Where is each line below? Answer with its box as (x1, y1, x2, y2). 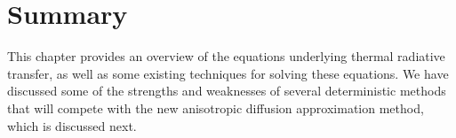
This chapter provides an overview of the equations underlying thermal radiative (7, 47, 445, 65)
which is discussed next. (7, 116, 137, 134)
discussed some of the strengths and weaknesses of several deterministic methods (7, 81, 446, 100)
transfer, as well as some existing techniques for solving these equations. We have (7, 64, 449, 82)
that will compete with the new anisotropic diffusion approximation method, (7, 98, 424, 117)
